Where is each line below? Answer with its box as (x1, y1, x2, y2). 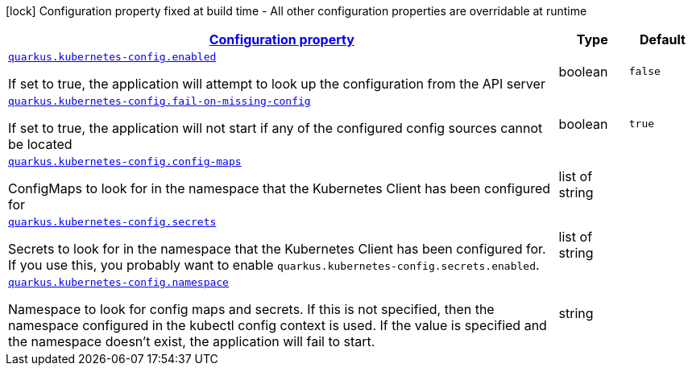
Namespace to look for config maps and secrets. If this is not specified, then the (8, 301, 495, 317)
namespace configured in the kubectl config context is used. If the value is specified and (8, 317, 547, 333)
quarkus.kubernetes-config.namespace (8, 276, 229, 288)
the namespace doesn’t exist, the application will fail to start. (8, 333, 375, 349)
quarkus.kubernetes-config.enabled (8, 51, 217, 63)
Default (639, 31, 686, 48)
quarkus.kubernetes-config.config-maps (8, 155, 242, 167)
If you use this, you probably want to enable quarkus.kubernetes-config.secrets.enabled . (8, 257, 540, 273)
